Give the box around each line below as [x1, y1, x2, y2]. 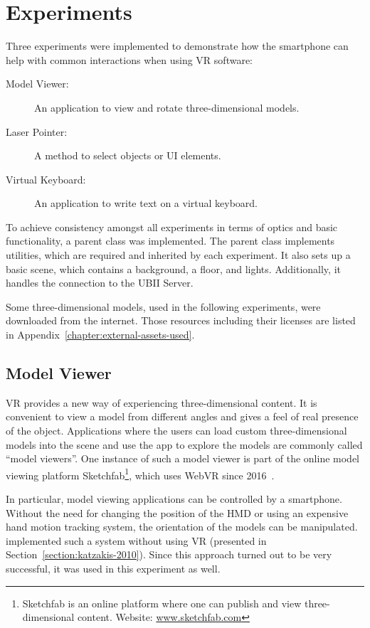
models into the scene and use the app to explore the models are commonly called [6, 437, 363, 452]
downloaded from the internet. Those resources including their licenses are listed [6, 313, 356, 328]
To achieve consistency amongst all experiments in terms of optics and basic [6, 219, 338, 234]
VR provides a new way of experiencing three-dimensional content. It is [6, 395, 317, 410]
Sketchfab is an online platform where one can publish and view [22, 595, 302, 610]
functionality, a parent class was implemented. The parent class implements [6, 233, 335, 248]
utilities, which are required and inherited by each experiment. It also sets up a [6, 248, 351, 262]
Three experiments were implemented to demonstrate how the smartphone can [6, 38, 349, 53]
